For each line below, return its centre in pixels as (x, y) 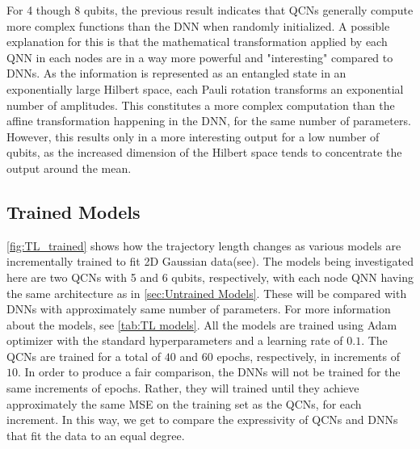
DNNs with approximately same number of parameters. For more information (199, 309)
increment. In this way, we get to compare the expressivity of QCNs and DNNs (202, 420)
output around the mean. (69, 168)
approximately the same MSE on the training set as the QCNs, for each (184, 403)
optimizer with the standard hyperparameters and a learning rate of (175, 340)
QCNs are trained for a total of (84, 356)
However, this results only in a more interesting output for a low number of (193, 136)
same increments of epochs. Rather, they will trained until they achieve (183, 388)
